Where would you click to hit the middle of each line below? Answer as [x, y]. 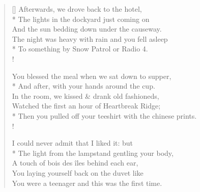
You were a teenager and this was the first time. [87, 183]
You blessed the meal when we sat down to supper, [92, 76]
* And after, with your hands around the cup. [83, 86]
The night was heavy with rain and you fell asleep [90, 38]
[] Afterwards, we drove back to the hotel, [77, 9]
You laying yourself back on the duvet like [78, 172]
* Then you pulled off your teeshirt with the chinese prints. [104, 115]
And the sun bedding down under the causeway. [87, 29]
